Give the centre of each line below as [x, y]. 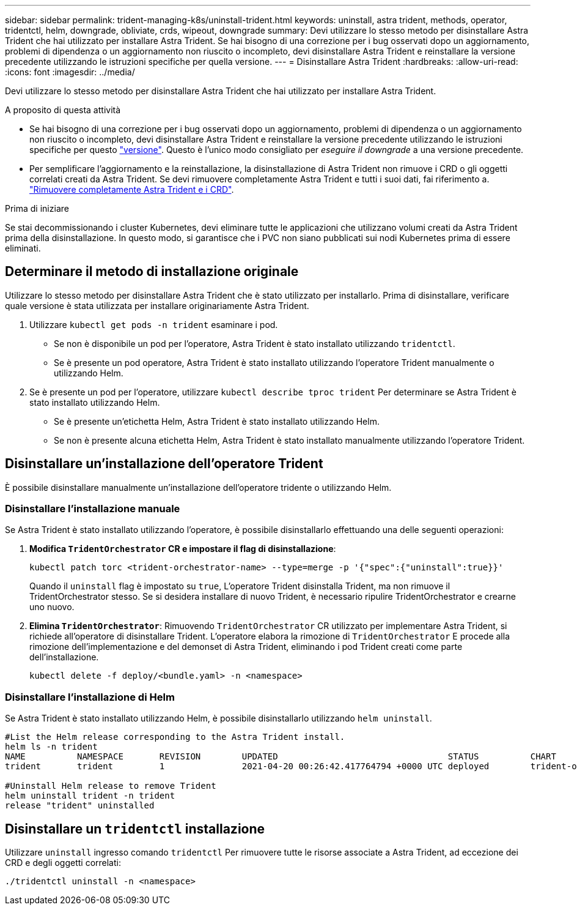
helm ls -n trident [51, 747]
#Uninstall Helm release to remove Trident [111, 786]
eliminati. [23, 248]
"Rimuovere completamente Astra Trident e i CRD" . [132, 189]
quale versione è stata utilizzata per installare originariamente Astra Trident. [157, 305]
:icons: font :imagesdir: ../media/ [70, 72]
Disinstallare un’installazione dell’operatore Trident [164, 464]
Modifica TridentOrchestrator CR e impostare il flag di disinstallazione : [183, 549]
